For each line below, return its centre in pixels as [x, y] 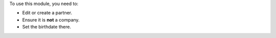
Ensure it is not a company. [51, 19]
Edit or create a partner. [47, 13]
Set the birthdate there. [47, 27]
